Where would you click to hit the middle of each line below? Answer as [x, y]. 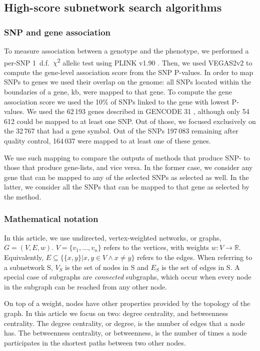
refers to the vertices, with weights [156, 247]
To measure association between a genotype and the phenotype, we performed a [126, 50]
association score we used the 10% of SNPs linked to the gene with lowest [117, 101]
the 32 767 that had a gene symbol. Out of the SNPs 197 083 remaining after [121, 131]
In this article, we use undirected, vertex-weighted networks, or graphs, [113, 237]
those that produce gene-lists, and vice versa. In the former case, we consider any [128, 167]
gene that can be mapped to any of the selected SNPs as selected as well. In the [126, 177]
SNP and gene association [57, 32]
